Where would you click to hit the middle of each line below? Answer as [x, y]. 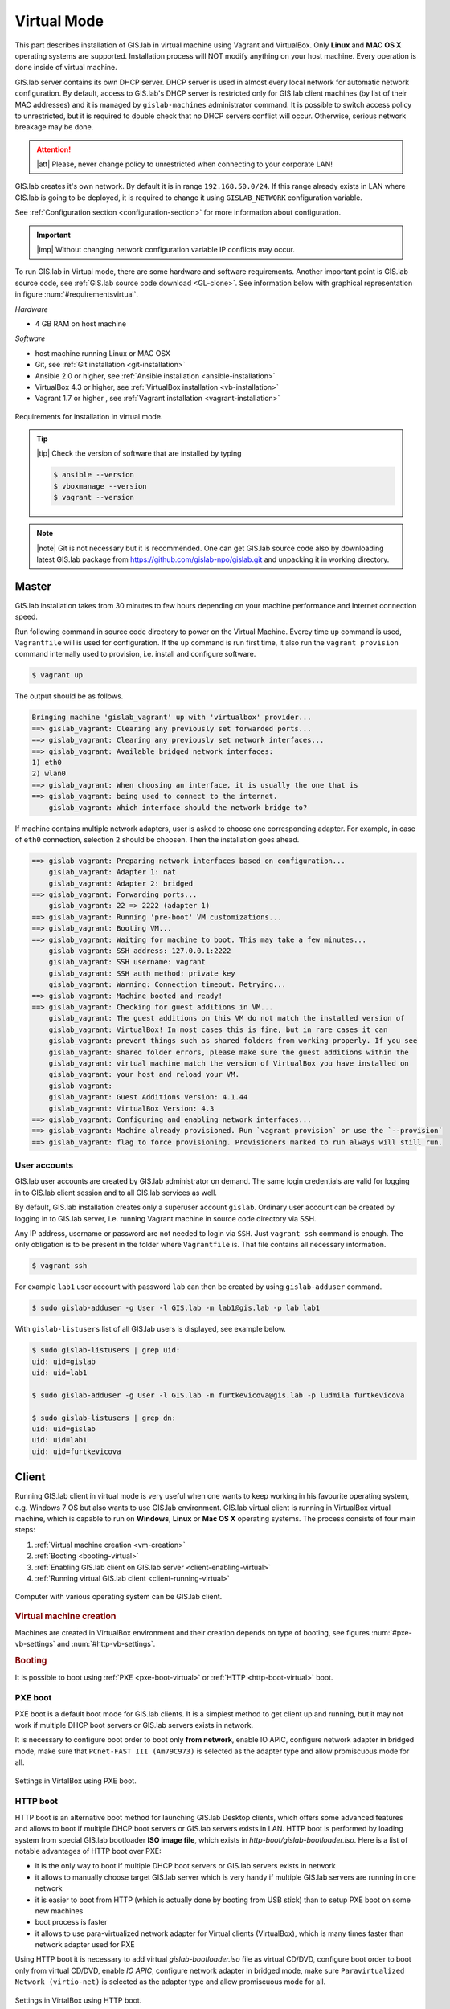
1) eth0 [47, 762]
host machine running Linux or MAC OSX [103, 353]
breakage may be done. [54, 127]
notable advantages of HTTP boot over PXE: [88, 1851]
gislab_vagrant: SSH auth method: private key [142, 973]
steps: [25, 1530]
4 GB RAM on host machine [81, 323]
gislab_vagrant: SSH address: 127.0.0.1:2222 [140, 951]
